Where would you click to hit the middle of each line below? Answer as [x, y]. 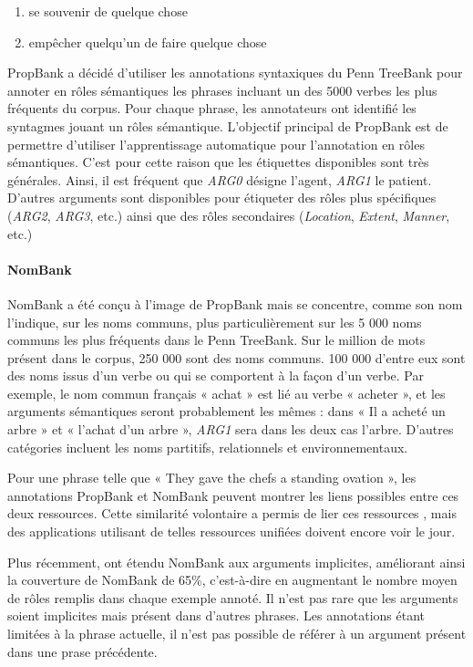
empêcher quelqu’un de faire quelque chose [148, 42]
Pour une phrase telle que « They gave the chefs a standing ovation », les [212, 478]
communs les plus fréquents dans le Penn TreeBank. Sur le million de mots [216, 340]
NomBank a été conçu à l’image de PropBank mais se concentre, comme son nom [235, 303]
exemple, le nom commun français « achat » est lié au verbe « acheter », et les [226, 393]
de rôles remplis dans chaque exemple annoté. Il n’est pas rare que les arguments [233, 597]
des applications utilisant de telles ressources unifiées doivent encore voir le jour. [231, 532]
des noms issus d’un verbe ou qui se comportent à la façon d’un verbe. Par [216, 375]
